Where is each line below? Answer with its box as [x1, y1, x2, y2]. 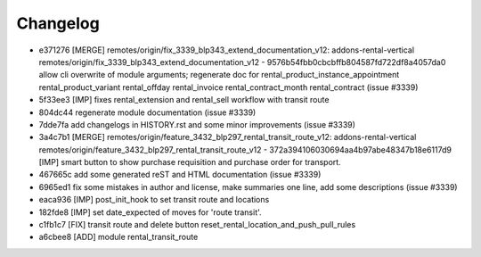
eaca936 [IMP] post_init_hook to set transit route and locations [38, 195, 270, 205]
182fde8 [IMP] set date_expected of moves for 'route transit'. [38, 206, 262, 218]
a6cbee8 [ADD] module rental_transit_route [38, 232, 199, 243]
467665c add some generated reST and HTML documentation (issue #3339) [38, 170, 322, 180]
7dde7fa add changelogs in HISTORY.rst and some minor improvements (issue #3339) [38, 119, 356, 129]
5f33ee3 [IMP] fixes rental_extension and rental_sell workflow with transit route [38, 95, 330, 105]
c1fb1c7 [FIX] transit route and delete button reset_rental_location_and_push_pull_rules [38, 220, 356, 230]
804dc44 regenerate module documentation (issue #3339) [38, 107, 257, 118]
